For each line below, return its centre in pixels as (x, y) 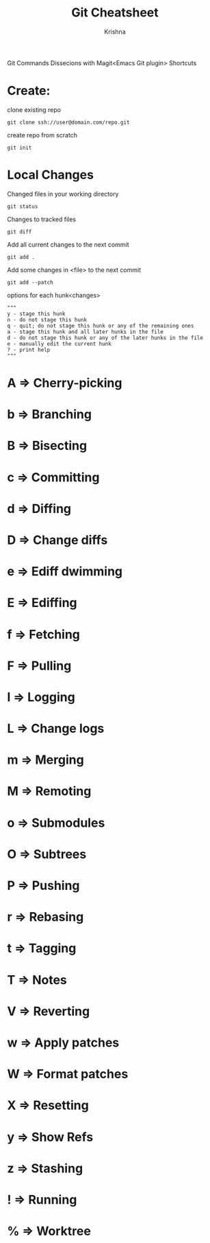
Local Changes (51, 175)
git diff (19, 231)
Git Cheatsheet (115, 13)
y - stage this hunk (37, 314)
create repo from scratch (42, 135)
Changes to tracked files (42, 219)
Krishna (115, 32)
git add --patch (30, 282)
